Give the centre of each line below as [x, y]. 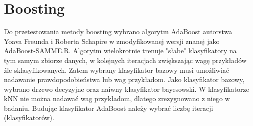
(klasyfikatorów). [29, 117]
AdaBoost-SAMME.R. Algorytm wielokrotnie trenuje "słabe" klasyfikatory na [120, 51]
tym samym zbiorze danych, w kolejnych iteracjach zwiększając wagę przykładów [125, 60]
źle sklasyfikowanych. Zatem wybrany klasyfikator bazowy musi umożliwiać [117, 70]
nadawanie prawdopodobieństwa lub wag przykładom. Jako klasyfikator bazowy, [124, 79]
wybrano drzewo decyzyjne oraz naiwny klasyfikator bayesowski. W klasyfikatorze [127, 89]
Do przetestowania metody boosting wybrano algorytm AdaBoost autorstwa [118, 31]
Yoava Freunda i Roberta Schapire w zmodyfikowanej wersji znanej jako [112, 41]
